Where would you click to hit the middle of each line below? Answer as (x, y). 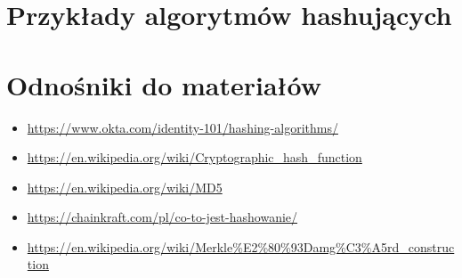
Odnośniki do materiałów (164, 84)
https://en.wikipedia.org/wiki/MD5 (125, 187)
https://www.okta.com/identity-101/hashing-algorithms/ (182, 127)
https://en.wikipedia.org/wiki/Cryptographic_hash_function (195, 157)
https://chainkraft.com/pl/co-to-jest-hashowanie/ (162, 217)
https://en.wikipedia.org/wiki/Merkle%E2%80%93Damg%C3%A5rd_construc (241, 246)
